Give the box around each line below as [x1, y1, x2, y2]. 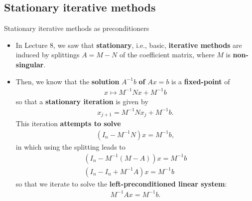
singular [15, 59, 44, 69]
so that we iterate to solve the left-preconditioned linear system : [15, 178, 227, 189]
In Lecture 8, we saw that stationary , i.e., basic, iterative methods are [15, 39, 242, 50]
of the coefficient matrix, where [119, 49, 215, 60]
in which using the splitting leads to [15, 141, 126, 152]
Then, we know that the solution [15, 76, 120, 86]
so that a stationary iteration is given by [15, 96, 148, 106]
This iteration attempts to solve [15, 118, 121, 129]
